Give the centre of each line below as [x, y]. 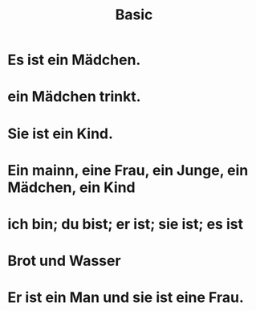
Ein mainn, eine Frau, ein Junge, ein [128, 170]
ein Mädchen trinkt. [74, 97]
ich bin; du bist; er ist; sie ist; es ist [126, 224]
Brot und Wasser [64, 261]
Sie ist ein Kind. [61, 133]
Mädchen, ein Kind [71, 187]
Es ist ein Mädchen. [74, 60]
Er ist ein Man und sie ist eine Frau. [126, 298]
